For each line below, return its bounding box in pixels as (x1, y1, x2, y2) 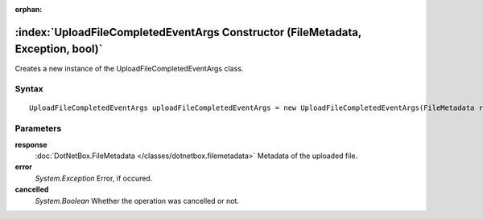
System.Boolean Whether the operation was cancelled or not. (35, 196, 239, 205)
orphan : (14, 5, 43, 14)
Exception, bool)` (14, 43, 103, 56)
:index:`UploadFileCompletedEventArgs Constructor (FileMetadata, (14, 25, 361, 39)
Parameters (14, 123, 62, 134)
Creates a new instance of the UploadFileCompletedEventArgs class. (14, 63, 244, 73)
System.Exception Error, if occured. (35, 173, 153, 183)
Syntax (14, 83, 43, 95)
